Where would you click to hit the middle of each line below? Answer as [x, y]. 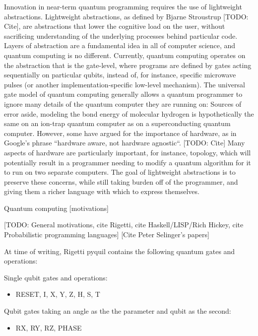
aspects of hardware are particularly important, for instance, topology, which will [128, 152]
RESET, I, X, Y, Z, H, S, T [58, 294]
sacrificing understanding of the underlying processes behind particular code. [121, 35]
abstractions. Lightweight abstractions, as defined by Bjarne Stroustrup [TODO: [126, 16]
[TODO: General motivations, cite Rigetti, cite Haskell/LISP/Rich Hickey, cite [124, 225]
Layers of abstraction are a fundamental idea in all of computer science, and [120, 45]
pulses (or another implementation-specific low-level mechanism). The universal [125, 84]
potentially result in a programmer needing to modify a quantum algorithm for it [128, 162]
